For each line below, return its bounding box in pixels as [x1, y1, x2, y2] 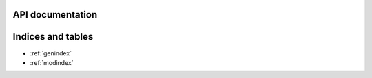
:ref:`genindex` [30, 49, 72, 57]
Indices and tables [12, 31, 94, 42]
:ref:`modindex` [30, 58, 74, 66]
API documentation [12, 9, 98, 21]
